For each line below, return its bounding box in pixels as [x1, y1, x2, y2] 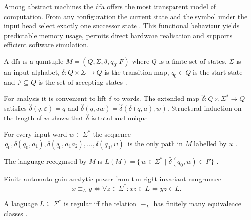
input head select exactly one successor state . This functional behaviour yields [4, 20, 240, 31]
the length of [4, 112, 42, 122]
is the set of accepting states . [38, 77, 127, 87]
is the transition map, [104, 66, 169, 77]
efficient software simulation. [4, 40, 89, 50]
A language [4, 199, 38, 209]
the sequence [93, 129, 131, 139]
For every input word [4, 129, 67, 139]
